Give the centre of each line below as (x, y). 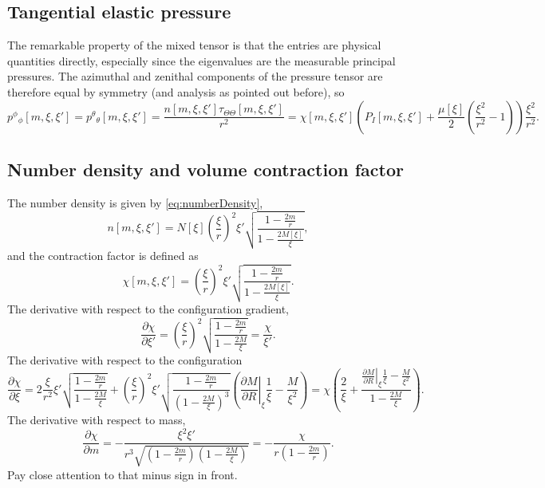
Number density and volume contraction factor (205, 169)
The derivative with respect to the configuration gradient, (148, 309)
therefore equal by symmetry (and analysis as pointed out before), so (176, 91)
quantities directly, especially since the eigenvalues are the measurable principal (201, 60)
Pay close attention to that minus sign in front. (122, 474)
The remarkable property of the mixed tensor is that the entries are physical (194, 45)
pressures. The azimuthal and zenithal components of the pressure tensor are (195, 76)
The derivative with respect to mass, (97, 419)
